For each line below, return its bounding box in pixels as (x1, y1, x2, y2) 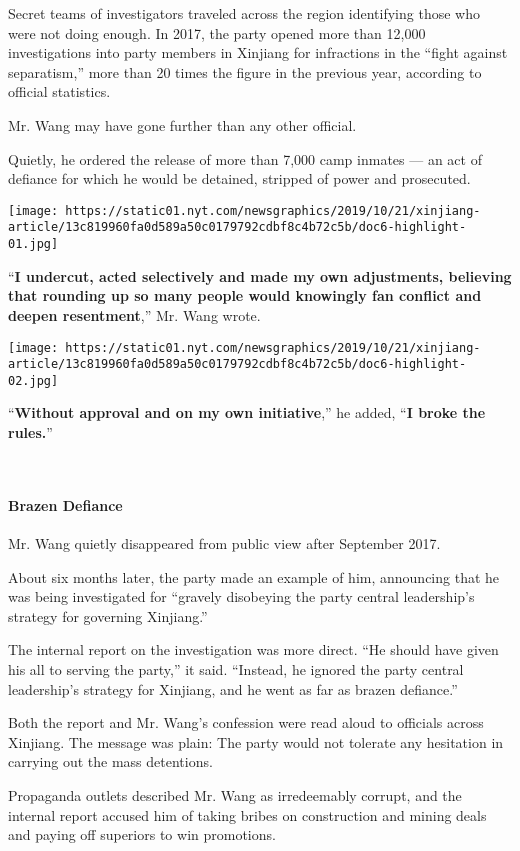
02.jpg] (8, 373, 59, 388)
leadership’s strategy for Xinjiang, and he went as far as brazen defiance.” (8, 678, 458, 699)
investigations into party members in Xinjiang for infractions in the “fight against (8, 42, 508, 63)
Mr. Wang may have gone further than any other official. (8, 114, 357, 135)
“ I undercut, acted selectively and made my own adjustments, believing (8, 265, 512, 286)
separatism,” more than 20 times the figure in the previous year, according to (8, 61, 482, 82)
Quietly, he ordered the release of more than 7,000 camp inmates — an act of (8, 148, 482, 169)
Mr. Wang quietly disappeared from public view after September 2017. (8, 533, 441, 554)
